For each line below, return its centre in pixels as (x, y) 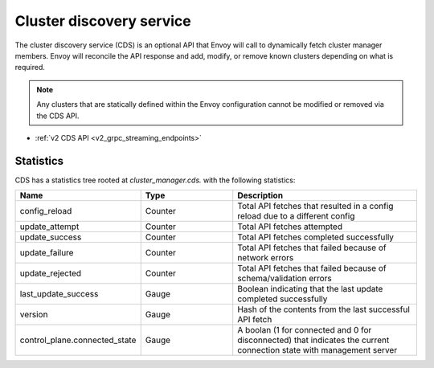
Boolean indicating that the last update (310, 289)
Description (260, 195)
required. (30, 67)
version (34, 315)
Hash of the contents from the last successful (323, 309)
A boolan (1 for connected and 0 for (305, 330)
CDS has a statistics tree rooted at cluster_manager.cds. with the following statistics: (155, 180)
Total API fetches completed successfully (315, 237)
